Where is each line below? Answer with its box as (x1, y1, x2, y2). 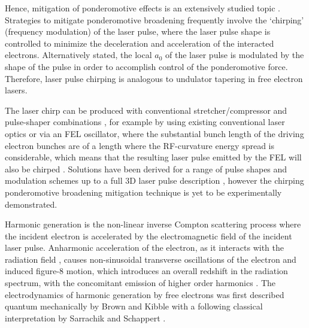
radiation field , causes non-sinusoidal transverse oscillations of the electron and (5, 253, 296, 265)
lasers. (5, 84, 28, 96)
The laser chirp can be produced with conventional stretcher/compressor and (5, 104, 287, 116)
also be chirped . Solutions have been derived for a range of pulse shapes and (5, 162, 287, 175)
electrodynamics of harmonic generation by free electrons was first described (5, 288, 284, 300)
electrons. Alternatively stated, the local (5, 48, 152, 61)
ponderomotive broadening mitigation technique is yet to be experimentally (5, 186, 282, 198)
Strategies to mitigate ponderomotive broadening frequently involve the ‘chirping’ (5, 13, 304, 26)
